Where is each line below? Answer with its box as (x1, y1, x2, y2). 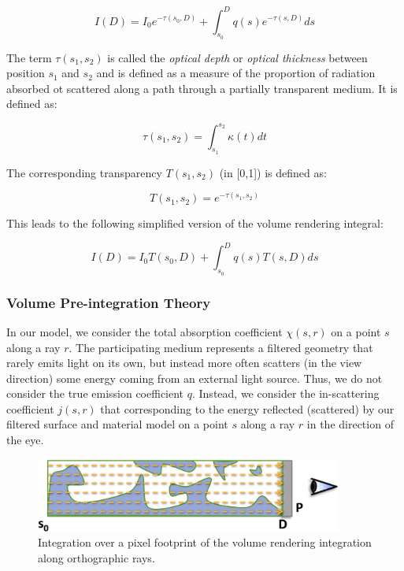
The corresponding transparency (6, 164, 162, 180)
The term (6, 49, 52, 65)
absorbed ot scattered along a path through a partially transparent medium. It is (6, 80, 398, 96)
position (6, 65, 45, 81)
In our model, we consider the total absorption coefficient (6, 323, 283, 339)
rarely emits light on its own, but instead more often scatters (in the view (6, 354, 362, 371)
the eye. (6, 432, 44, 448)
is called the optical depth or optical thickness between (107, 49, 368, 65)
